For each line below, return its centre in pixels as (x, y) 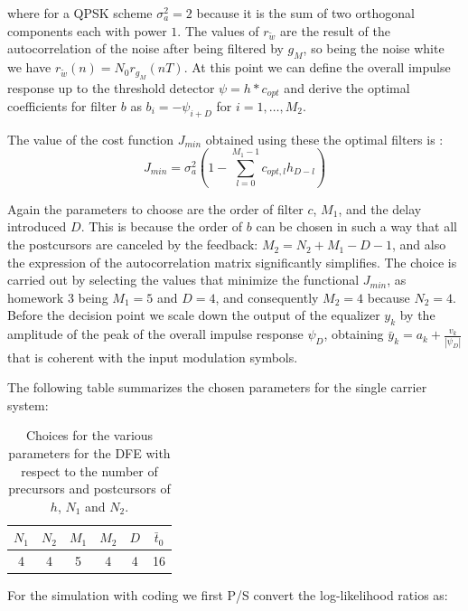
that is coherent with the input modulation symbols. (153, 357)
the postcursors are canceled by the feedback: (133, 244)
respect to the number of (89, 470)
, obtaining (354, 334)
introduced (37, 226)
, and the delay (380, 208)
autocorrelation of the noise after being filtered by (145, 48)
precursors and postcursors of (89, 489)
